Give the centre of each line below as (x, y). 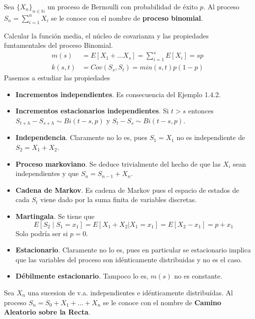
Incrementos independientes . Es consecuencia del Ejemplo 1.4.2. (118, 94)
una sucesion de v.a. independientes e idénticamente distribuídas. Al (130, 292)
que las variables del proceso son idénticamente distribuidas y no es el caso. (129, 259)
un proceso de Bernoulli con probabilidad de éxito (123, 6)
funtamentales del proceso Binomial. (58, 45)
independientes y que (47, 173)
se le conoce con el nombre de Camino (162, 302)
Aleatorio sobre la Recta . (47, 312)
